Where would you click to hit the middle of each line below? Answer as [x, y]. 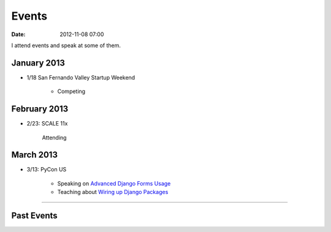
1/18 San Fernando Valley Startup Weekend [81, 77]
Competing [71, 91]
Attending [54, 137]
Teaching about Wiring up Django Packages [113, 192]
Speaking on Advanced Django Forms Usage [114, 183]
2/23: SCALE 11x [47, 124]
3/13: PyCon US [47, 170]
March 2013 [35, 155]
